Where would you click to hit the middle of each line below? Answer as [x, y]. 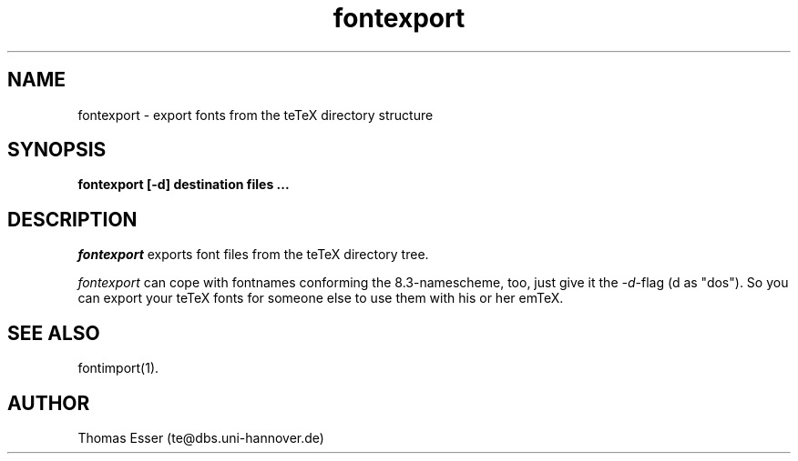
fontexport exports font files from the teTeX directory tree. [253, 255]
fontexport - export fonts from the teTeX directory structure [256, 115]
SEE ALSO [54, 333]
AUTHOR [49, 403]
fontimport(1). [118, 368]
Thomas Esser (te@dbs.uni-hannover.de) [201, 437]
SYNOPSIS [57, 150]
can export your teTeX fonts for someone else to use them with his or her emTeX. [321, 298]
